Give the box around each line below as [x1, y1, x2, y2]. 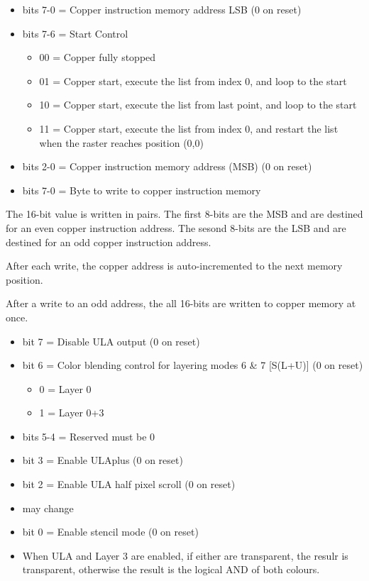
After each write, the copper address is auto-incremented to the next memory [6, 258, 343, 273]
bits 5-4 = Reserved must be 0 [22, 428, 155, 443]
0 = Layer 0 [39, 381, 92, 396]
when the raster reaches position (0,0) [39, 135, 204, 150]
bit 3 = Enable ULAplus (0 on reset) [22, 453, 183, 467]
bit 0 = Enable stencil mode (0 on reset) [22, 524, 199, 539]
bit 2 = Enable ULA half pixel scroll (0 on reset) [22, 477, 236, 492]
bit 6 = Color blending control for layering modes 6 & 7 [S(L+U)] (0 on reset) [22, 358, 363, 372]
